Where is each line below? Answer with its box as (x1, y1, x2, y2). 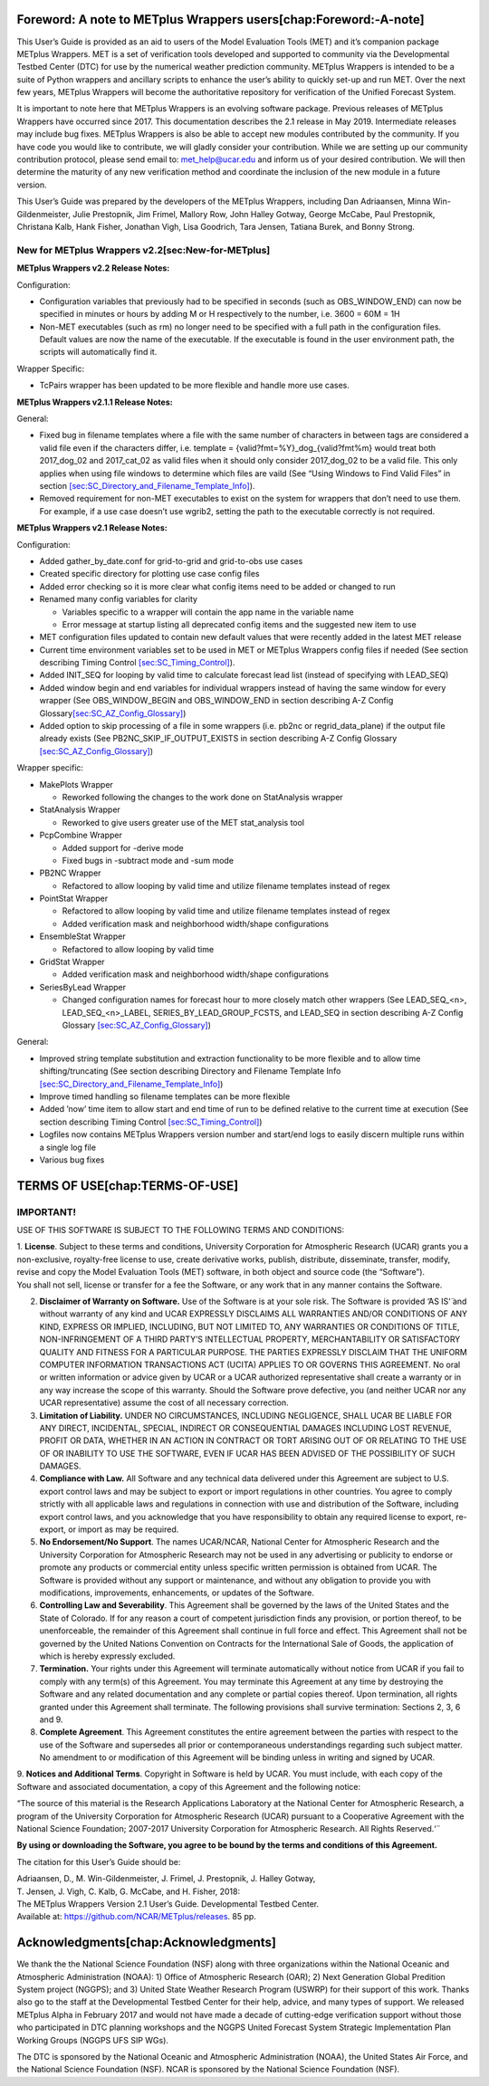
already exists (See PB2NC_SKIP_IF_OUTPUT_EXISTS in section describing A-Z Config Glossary (39, 733, 398, 744)
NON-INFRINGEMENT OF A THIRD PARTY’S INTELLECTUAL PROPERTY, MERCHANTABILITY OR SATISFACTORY (39, 1334, 461, 1344)
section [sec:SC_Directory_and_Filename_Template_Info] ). (39, 480, 255, 491)
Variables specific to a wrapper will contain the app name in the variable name (62, 607, 354, 617)
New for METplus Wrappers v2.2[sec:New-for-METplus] (16, 244, 271, 256)
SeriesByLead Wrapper (39, 981, 127, 992)
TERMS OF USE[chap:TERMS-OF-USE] (16, 1178, 239, 1193)
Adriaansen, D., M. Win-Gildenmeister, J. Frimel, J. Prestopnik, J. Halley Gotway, (16, 1873, 316, 1884)
